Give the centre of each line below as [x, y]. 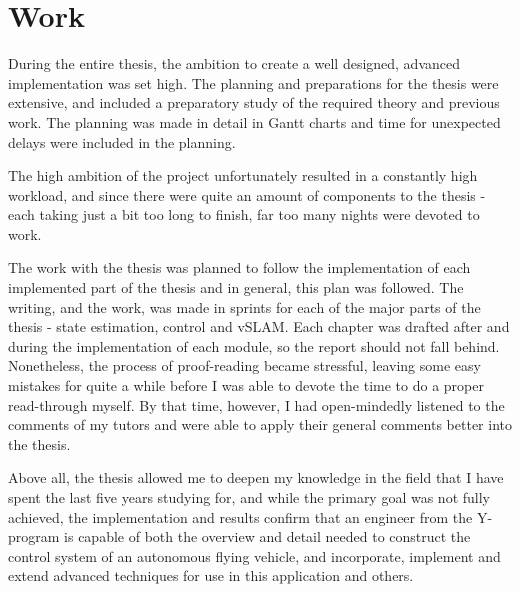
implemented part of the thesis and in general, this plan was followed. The [236, 287]
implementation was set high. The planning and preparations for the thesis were [253, 82]
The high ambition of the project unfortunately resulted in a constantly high [243, 175]
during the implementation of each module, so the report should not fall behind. [254, 345]
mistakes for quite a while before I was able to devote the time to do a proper [246, 385]
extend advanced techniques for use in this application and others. [211, 575]
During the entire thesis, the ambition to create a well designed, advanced [234, 63]
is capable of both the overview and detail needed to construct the [267, 536]
